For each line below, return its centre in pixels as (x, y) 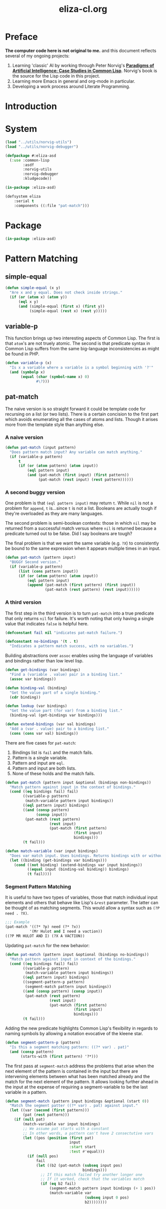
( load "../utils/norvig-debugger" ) (42, 147)
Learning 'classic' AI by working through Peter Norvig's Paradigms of (83, 65)
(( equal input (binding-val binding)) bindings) (78, 870)
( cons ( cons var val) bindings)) (44, 733)
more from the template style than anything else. (55, 424)
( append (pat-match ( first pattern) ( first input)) (81, 585)
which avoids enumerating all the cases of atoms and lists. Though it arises (82, 419)
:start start (83, 1147)
